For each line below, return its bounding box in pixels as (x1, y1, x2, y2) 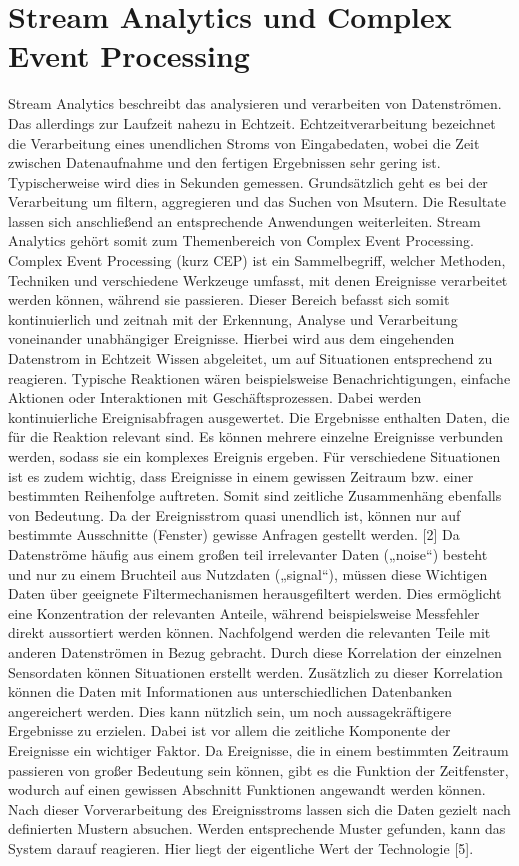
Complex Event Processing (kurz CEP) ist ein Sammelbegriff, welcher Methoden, (8, 250, 506, 271)
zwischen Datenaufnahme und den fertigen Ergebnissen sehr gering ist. (8, 152, 441, 173)
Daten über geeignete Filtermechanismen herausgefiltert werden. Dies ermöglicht (8, 583, 502, 604)
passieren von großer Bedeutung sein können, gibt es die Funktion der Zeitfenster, (8, 759, 509, 780)
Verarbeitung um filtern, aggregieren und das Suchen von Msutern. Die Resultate (8, 191, 506, 212)
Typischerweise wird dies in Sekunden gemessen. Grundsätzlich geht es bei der (8, 171, 488, 192)
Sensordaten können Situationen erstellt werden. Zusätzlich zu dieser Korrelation (8, 661, 503, 682)
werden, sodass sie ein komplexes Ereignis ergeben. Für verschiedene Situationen (8, 446, 501, 466)
